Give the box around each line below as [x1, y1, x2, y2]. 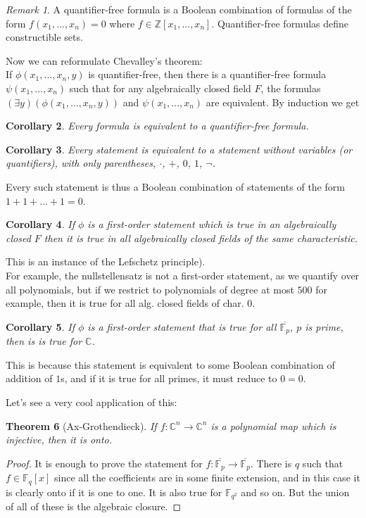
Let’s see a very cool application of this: [6, 394, 177, 409]
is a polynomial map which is [210, 418, 336, 433]
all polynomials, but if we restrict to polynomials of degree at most [6, 282, 294, 296]
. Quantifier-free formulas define [211, 15, 349, 30]
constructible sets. [6, 30, 83, 44]
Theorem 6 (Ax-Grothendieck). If [6, 418, 157, 433]
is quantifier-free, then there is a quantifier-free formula [88, 67, 327, 82]
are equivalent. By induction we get [206, 94, 360, 109]
